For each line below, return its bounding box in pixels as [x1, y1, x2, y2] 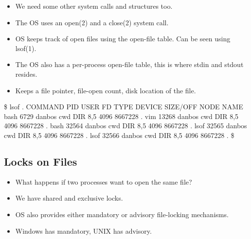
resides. [15, 68, 37, 79]
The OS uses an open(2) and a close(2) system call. [15, 17, 169, 27]
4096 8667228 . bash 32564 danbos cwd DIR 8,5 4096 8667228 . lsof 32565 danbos [4, 120, 247, 131]
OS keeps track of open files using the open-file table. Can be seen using [15, 34, 231, 44]
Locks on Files [4, 154, 77, 169]
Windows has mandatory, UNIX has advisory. [15, 225, 152, 236]
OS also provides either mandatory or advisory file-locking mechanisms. [15, 209, 229, 219]
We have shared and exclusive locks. [15, 193, 123, 203]
